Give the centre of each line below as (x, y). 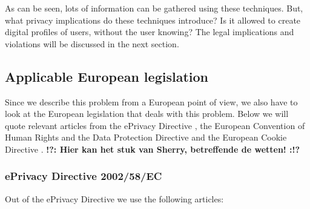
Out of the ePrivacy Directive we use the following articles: (114, 198)
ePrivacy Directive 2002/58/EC (84, 176)
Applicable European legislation (107, 76)
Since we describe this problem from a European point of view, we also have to (151, 101)
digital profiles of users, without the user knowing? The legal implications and (150, 32)
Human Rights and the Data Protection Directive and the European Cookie (146, 137)
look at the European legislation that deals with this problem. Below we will (147, 114)
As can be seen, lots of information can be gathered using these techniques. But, (154, 8)
